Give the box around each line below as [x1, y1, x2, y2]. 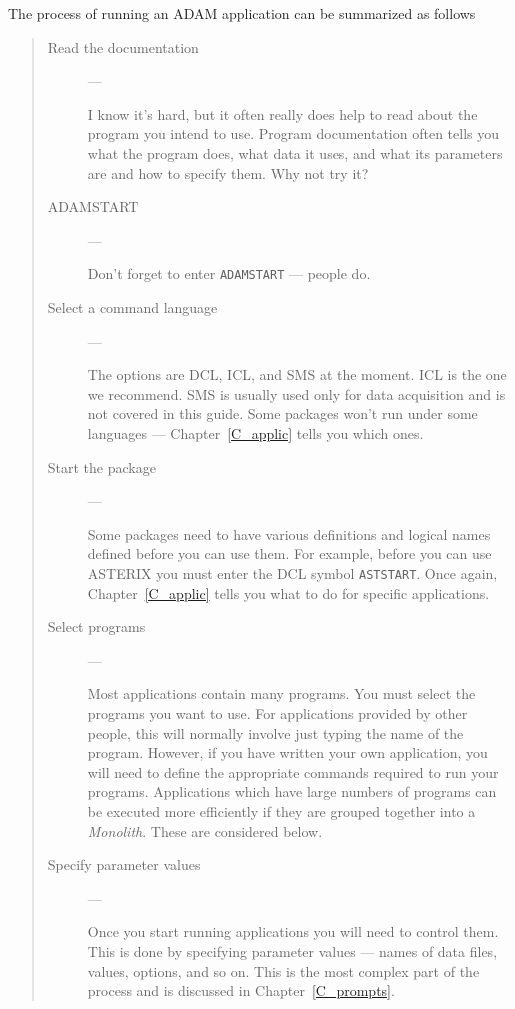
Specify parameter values [47, 854, 201, 875]
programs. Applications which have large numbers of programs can [87, 781, 497, 802]
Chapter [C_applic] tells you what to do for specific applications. [87, 582, 490, 603]
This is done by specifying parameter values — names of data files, [87, 940, 498, 961]
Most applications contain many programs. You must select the [87, 683, 476, 704]
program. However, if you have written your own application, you [87, 742, 488, 763]
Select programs [47, 616, 146, 637]
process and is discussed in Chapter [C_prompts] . [87, 980, 395, 1001]
